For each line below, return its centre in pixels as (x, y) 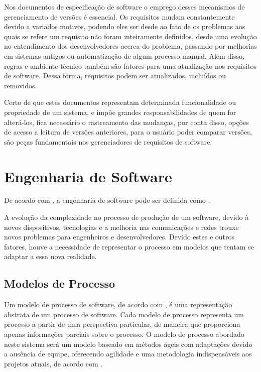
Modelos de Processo (60, 283)
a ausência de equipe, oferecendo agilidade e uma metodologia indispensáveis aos (128, 354)
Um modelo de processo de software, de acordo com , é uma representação (118, 304)
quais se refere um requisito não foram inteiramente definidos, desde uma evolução (130, 36)
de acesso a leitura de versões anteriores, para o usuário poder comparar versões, (128, 132)
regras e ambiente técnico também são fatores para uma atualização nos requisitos (130, 66)
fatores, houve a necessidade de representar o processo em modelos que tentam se (129, 246)
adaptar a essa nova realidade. (50, 256)
